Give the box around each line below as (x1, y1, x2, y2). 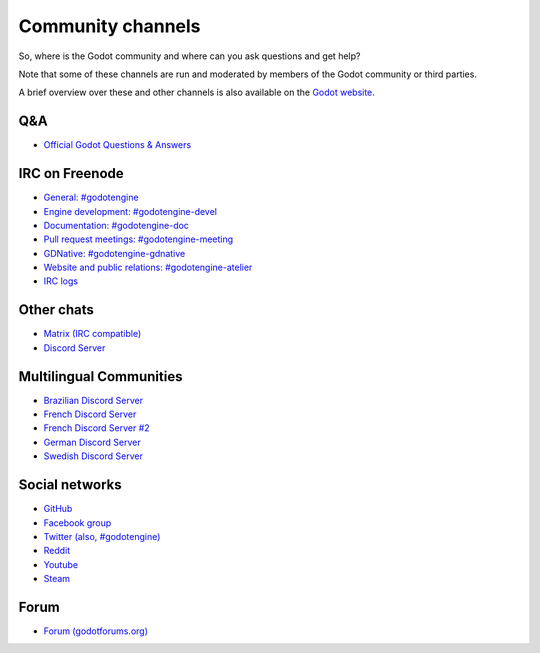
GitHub (43, 503, 73, 515)
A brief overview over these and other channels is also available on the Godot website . (18, 86, 375, 99)
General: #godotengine (43, 191, 139, 204)
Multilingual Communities (18, 368, 183, 385)
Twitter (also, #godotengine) (43, 530, 161, 542)
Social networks (18, 476, 122, 494)
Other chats (18, 301, 94, 319)
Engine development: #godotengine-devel (43, 205, 218, 217)
